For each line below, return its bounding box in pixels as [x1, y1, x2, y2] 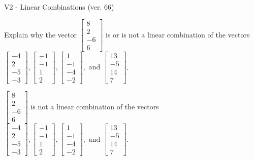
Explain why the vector [4, 29, 77, 39]
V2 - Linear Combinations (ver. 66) [4, 2, 114, 12]
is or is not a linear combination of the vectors [106, 29, 250, 39]
